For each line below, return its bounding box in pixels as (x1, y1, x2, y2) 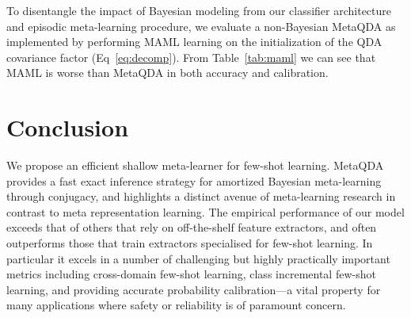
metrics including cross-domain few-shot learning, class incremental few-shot (6, 266, 376, 282)
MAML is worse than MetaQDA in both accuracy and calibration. (6, 64, 329, 81)
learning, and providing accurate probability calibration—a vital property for (6, 281, 381, 297)
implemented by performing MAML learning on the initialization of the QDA (6, 33, 382, 50)
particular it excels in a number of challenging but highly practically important (6, 250, 390, 266)
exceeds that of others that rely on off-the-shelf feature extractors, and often (6, 219, 377, 236)
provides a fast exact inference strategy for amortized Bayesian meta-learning (6, 172, 382, 189)
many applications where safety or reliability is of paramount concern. (6, 297, 346, 313)
